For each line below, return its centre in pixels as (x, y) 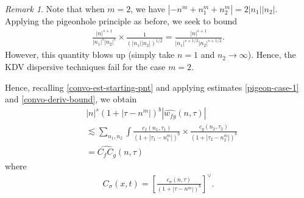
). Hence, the (272, 55)
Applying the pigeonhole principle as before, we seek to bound (121, 21)
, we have (148, 9)
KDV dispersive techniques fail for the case (85, 66)
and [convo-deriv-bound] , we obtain (71, 99)
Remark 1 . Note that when (55, 9)
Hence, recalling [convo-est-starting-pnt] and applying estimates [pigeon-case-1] (152, 87)
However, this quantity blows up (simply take (90, 55)
